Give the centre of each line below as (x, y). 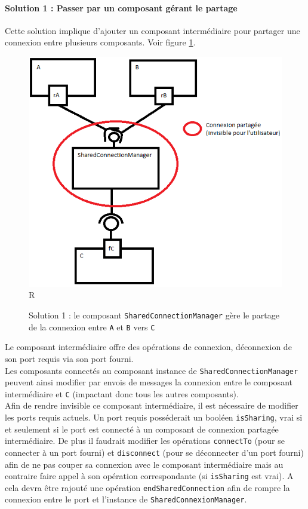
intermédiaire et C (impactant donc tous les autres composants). (122, 393)
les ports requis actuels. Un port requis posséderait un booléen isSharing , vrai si (154, 417)
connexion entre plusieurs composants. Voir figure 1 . (100, 42)
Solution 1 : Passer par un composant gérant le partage (121, 7)
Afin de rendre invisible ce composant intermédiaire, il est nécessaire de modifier (152, 405)
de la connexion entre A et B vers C (92, 326)
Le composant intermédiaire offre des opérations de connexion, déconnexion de (148, 347)
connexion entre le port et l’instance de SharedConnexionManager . (126, 499)
